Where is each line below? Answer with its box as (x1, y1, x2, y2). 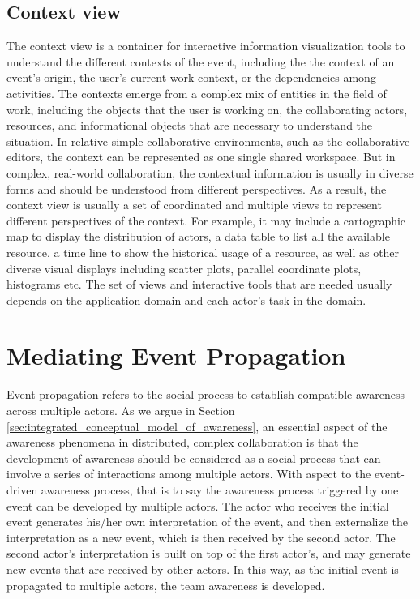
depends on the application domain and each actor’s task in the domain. (6, 291, 366, 308)
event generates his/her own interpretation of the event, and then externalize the (6, 513, 408, 530)
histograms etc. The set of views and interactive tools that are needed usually (6, 276, 392, 293)
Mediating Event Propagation (6, 339, 346, 372)
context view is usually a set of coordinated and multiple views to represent (6, 196, 382, 213)
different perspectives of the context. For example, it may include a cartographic (6, 212, 406, 229)
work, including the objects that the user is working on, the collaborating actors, (6, 101, 408, 118)
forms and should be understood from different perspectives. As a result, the (6, 180, 387, 197)
